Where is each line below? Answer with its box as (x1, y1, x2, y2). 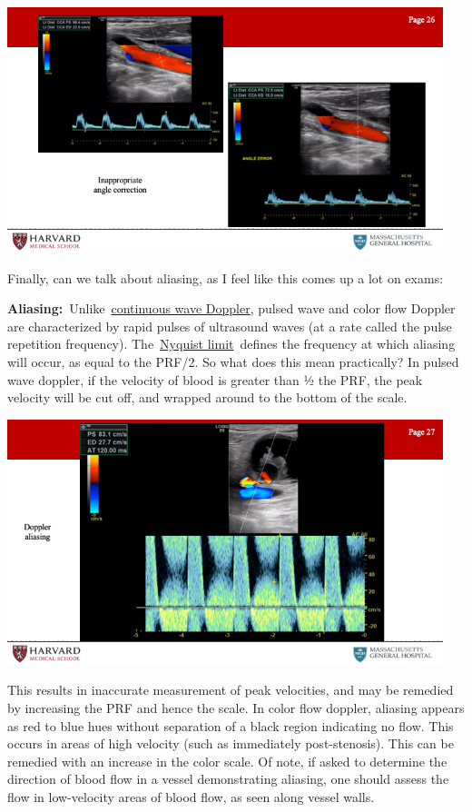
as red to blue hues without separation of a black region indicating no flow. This (7, 716, 454, 735)
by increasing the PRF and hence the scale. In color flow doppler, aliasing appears (7, 698, 465, 717)
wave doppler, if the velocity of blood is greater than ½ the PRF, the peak (7, 370, 423, 389)
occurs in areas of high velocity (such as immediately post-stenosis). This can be (7, 734, 454, 753)
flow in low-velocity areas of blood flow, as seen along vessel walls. (7, 787, 375, 806)
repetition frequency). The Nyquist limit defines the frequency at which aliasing (7, 334, 456, 353)
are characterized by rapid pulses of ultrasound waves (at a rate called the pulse (7, 316, 452, 335)
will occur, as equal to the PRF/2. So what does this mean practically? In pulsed (7, 352, 459, 371)
